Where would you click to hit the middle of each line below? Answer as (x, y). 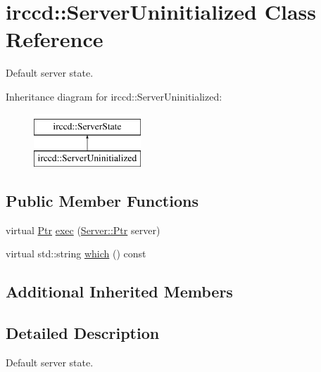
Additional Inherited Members (119, 291)
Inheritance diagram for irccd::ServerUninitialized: (114, 96)
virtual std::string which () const (76, 254)
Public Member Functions (102, 201)
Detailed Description (83, 333)
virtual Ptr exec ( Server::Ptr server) (83, 230)
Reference (55, 39)
